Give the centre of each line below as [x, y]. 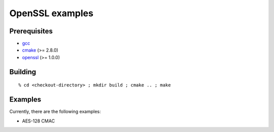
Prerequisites [31, 31]
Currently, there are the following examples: [55, 112]
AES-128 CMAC [39, 121]
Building [23, 72]
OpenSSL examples [52, 13]
